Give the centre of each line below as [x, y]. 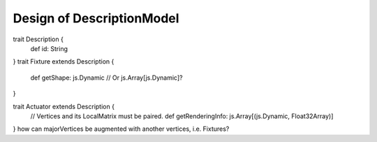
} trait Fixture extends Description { [64, 62]
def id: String [49, 48]
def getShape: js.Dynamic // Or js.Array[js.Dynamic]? [106, 78]
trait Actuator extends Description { [64, 106]
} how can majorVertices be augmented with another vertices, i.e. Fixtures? [121, 129]
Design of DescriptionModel [96, 18]
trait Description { [38, 39]
